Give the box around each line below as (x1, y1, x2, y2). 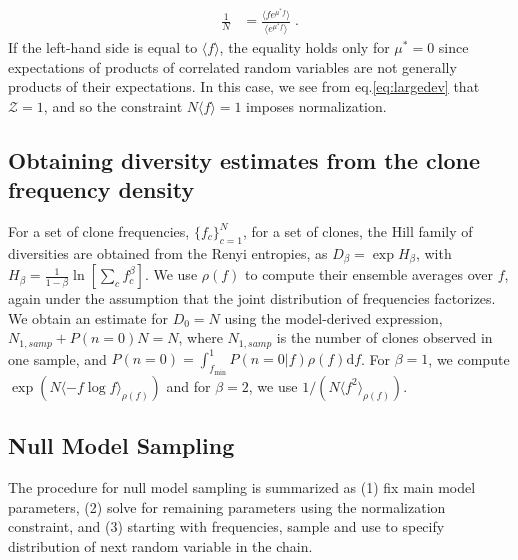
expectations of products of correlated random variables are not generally (8, 56, 457, 77)
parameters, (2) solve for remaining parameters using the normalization (8, 496, 446, 517)
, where (178, 327, 223, 348)
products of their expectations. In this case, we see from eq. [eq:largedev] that (8, 76, 480, 97)
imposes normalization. (246, 95, 387, 116)
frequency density (8, 174, 195, 205)
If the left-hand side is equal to (8, 37, 198, 58)
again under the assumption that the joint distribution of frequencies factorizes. (8, 288, 496, 309)
